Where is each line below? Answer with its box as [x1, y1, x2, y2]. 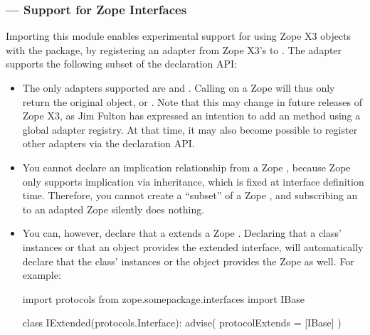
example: [22, 267, 61, 282]
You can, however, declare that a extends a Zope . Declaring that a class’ [22, 225, 342, 240]
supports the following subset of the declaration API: [6, 56, 237, 71]
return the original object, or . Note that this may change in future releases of [22, 94, 363, 109]
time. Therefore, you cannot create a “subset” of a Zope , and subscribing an [22, 188, 358, 203]
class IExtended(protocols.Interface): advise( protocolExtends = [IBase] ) [22, 315, 342, 330]
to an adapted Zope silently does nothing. [22, 201, 205, 216]
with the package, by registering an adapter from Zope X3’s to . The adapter [6, 42, 342, 57]
